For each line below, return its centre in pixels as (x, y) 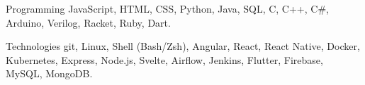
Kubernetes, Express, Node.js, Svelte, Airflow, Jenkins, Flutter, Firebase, (164, 59)
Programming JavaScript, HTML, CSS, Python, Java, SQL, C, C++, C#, (167, 8)
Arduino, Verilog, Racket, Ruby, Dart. (88, 22)
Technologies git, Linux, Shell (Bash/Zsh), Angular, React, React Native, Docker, (183, 46)
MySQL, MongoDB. (49, 73)
